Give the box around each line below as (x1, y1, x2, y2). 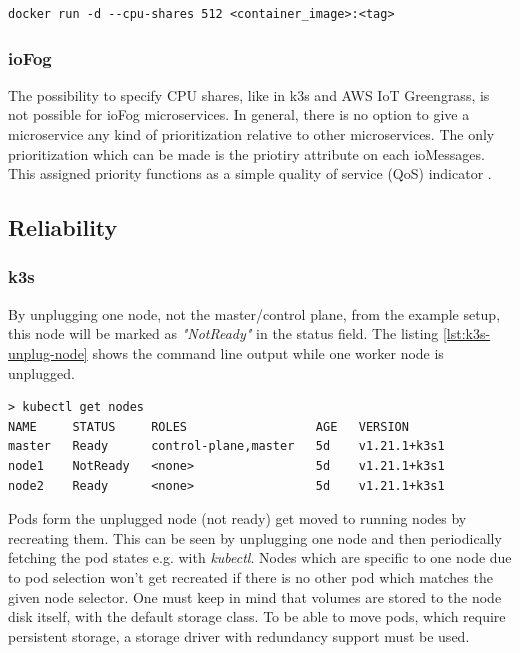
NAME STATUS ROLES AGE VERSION (8, 419, 409, 434)
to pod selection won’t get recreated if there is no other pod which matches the (8, 566, 493, 587)
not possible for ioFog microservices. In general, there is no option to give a (8, 104, 470, 125)
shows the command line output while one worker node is (92, 342, 444, 363)
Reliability (8, 212, 118, 243)
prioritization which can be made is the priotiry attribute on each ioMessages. (8, 143, 485, 164)
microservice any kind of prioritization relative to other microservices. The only (8, 124, 495, 144)
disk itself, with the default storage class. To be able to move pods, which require (8, 606, 506, 627)
